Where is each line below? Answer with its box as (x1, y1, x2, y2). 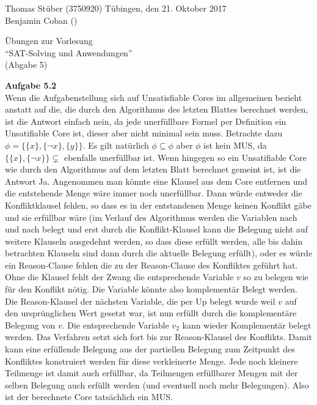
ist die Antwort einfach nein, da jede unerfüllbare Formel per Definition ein (5, 114, 286, 127)
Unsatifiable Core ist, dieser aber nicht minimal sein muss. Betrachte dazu (5, 127, 283, 139)
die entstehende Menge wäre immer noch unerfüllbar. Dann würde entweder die (5, 187, 302, 199)
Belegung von (5, 318, 56, 331)
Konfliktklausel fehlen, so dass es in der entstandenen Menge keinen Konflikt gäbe (5, 198, 312, 211)
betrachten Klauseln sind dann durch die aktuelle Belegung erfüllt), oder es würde (5, 247, 313, 259)
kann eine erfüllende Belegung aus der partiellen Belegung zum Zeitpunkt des (5, 343, 295, 355)
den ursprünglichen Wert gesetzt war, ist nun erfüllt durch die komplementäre (5, 307, 297, 319)
